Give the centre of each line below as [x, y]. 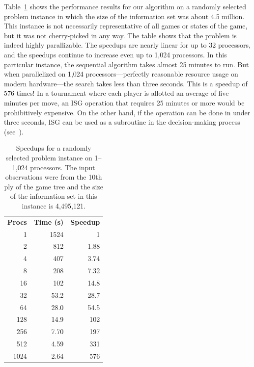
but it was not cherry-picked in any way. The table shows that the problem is [120, 35]
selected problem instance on [49, 157]
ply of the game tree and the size [54, 186]
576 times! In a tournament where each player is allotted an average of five [116, 93]
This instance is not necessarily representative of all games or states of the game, [126, 26]
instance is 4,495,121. [54, 205]
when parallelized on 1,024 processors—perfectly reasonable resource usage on [121, 74]
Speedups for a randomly [54, 148]
